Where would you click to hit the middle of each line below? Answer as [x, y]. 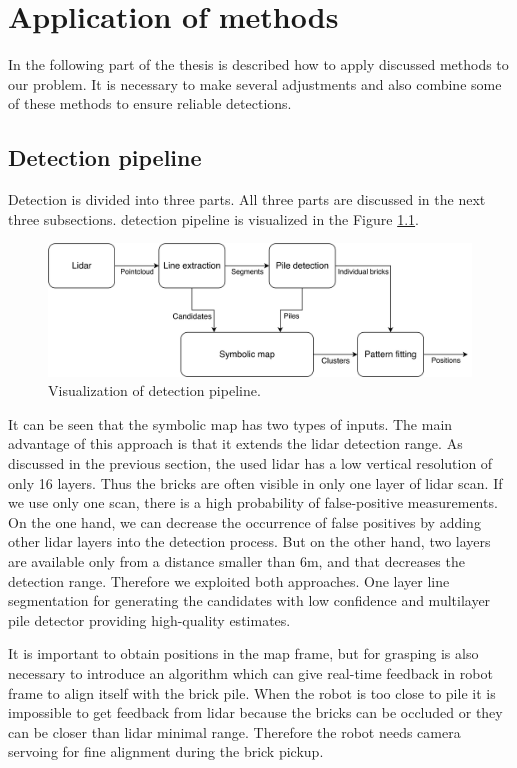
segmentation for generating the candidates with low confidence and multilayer [249, 600]
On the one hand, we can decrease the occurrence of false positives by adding [244, 521]
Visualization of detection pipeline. [154, 390]
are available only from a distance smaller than [152, 560]
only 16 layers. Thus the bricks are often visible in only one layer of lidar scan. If [255, 482]
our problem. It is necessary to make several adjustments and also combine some [255, 83]
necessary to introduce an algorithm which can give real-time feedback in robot [250, 672]
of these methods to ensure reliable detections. [150, 103]
